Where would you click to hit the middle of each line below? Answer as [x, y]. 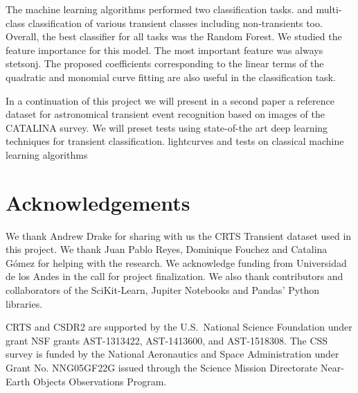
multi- [329, 9]
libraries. [24, 303]
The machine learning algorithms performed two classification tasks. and [159, 9]
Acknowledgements [98, 202]
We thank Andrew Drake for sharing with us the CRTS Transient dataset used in [179, 235]
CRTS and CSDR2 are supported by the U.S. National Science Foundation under [179, 327]
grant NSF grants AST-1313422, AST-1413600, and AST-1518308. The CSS [167, 340]
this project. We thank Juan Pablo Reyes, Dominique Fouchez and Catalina [167, 249]
